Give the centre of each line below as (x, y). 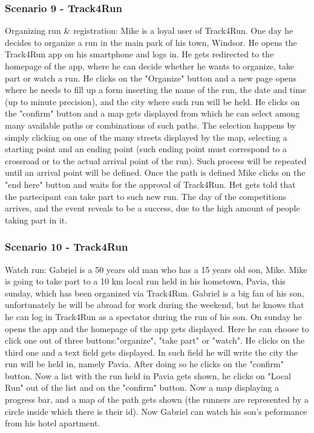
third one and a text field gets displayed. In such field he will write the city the (152, 352)
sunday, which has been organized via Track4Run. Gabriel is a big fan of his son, (155, 293)
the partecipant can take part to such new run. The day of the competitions (146, 196)
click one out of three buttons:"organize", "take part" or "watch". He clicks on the (155, 340)
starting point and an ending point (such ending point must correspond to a (146, 149)
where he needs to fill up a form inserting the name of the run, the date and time (156, 90)
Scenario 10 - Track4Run (67, 247)
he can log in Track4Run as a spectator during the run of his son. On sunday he (153, 316)
